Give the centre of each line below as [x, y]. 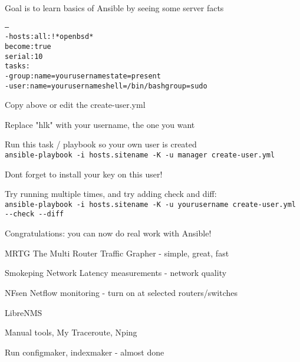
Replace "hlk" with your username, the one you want [100, 124]
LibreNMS [24, 312]
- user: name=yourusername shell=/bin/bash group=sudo [106, 86]
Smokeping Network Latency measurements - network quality [116, 273]
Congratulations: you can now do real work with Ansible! [108, 233]
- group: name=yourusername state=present [83, 76]
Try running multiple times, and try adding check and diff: [111, 194]
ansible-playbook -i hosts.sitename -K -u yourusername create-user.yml [150, 204]
